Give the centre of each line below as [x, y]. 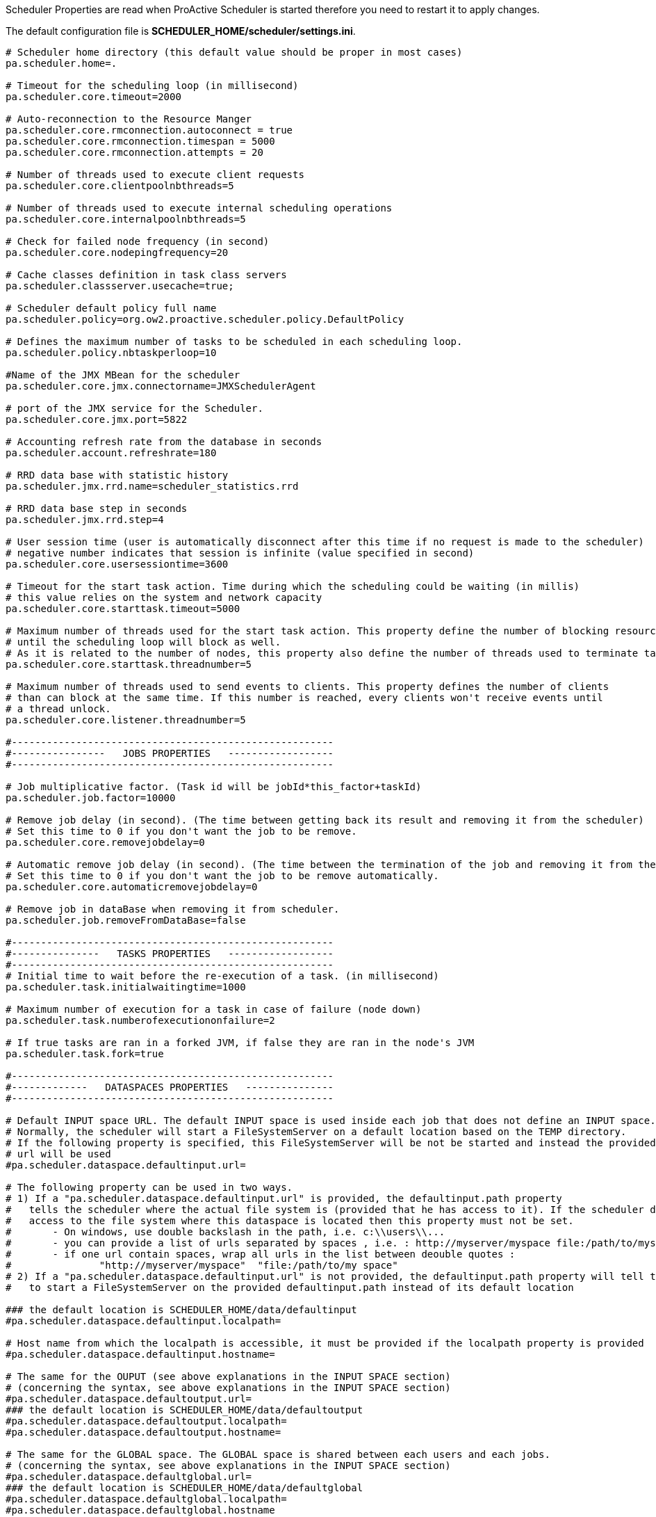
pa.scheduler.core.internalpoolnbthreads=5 [126, 219]
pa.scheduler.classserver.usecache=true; [120, 286]
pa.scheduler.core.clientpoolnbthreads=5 [120, 186]
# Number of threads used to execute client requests [155, 175]
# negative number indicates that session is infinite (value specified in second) [240, 553]
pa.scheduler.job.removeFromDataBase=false [126, 920]
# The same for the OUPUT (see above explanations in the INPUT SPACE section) [228, 1376]
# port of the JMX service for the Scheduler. [134, 408]
